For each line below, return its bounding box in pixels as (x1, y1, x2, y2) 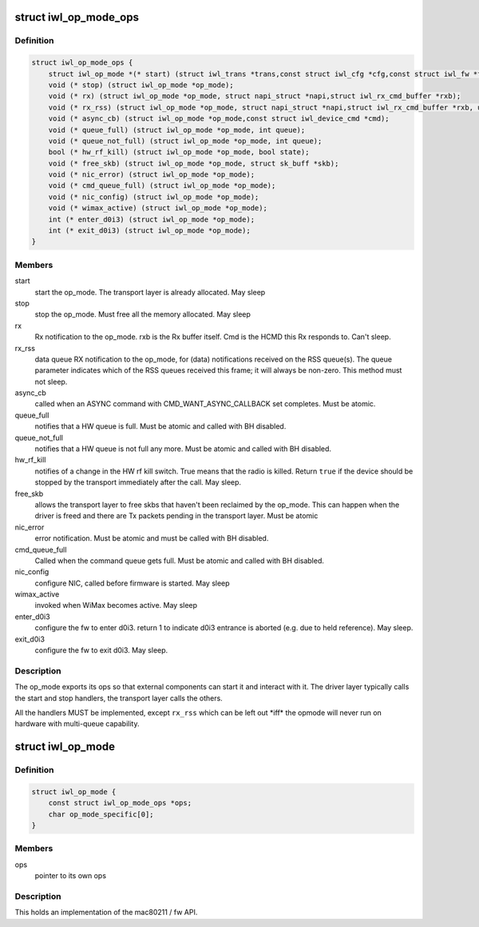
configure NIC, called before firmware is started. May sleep (34, 578, 231, 588)
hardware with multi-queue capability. (14, 719, 140, 729)
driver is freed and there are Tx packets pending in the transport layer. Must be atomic (34, 511, 319, 521)
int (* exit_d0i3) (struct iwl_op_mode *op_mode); (48, 226, 251, 235)
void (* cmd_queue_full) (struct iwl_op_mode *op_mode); (48, 181, 276, 190)
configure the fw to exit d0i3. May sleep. (34, 645, 168, 655)
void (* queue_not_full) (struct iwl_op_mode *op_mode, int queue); (48, 136, 323, 146)
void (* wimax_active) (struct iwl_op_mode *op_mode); (48, 204, 267, 213)
